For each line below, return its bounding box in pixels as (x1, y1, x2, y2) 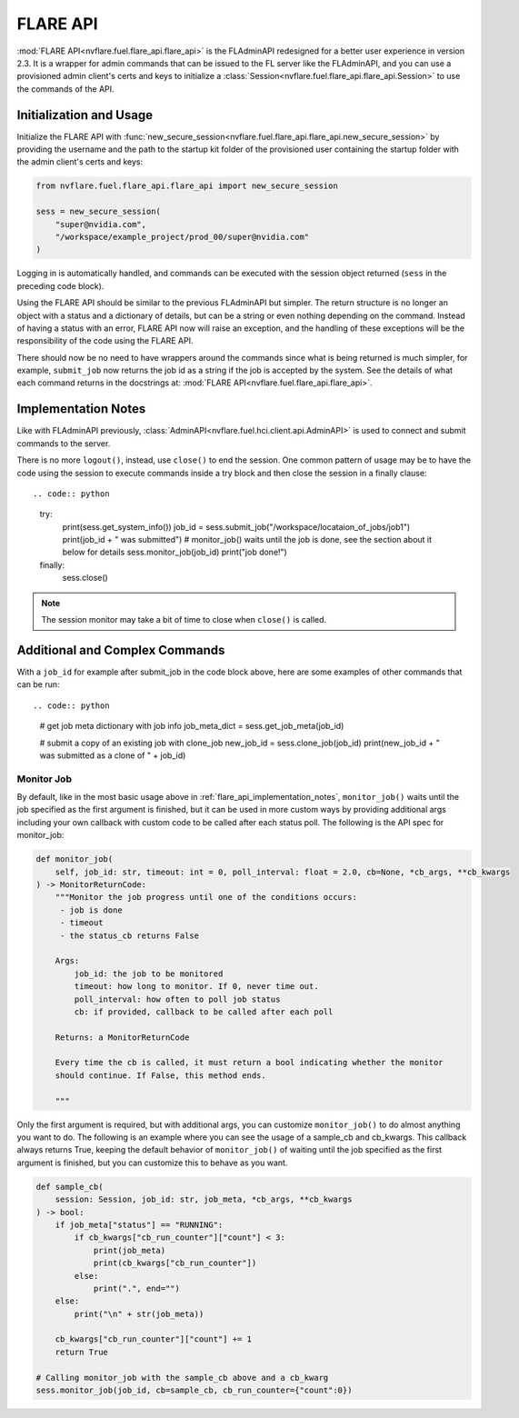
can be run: (16, 679, 60, 690)
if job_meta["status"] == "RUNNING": (55, 1219, 224, 1230)
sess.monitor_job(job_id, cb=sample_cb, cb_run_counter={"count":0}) (35, 1385, 353, 1395)
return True (55, 1346, 109, 1357)
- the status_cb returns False (59, 930, 200, 941)
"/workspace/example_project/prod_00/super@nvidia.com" (55, 232, 310, 242)
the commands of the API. (16, 83, 115, 95)
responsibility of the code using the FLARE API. (16, 335, 194, 346)
